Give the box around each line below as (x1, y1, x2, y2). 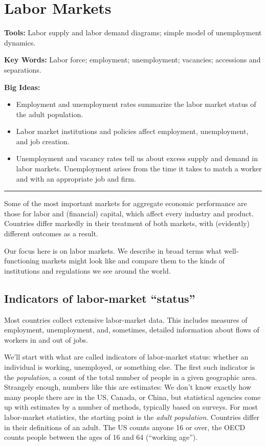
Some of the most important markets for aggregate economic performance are (4, 198, 247, 209)
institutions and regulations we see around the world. (4, 265, 171, 276)
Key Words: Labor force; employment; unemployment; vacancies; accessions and (4, 54, 261, 65)
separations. (4, 64, 41, 75)
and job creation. (16, 136, 70, 146)
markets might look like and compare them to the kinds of (41, 255, 225, 266)
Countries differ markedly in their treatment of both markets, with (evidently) (4, 218, 250, 229)
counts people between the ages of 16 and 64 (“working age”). (4, 432, 198, 442)
